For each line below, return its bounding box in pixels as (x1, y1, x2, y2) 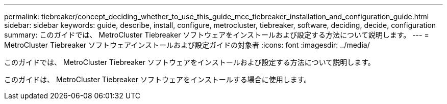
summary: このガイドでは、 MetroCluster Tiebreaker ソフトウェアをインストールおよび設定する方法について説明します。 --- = (4, 30, 429, 39)
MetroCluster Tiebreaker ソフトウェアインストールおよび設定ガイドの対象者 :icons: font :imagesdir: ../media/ (4, 41, 370, 49)
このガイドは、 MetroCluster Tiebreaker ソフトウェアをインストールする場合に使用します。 (4, 75, 311, 84)
